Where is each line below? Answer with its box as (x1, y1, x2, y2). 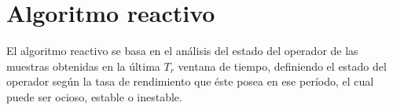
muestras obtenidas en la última (6, 57, 160, 74)
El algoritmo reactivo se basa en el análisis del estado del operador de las (6, 42, 358, 59)
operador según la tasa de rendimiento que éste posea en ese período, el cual (6, 73, 374, 90)
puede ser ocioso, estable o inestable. (6, 88, 182, 104)
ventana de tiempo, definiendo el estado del (178, 57, 387, 74)
